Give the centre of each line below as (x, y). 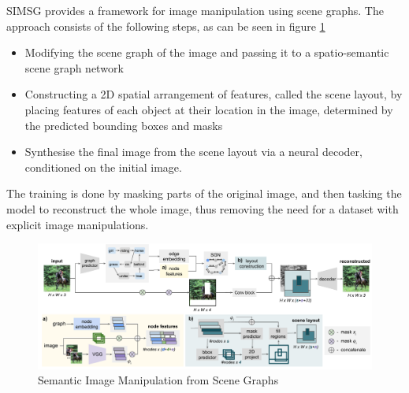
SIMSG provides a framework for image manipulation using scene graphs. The (195, 10)
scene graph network (74, 67)
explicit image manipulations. (78, 224)
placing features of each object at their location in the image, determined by (209, 109)
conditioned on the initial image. (103, 167)
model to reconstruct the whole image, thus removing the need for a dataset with (203, 208)
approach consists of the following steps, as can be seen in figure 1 (166, 26)
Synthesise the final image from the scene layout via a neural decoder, (193, 152)
